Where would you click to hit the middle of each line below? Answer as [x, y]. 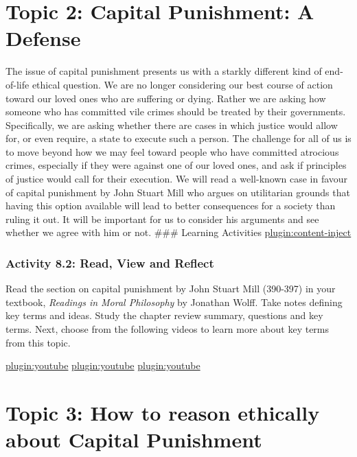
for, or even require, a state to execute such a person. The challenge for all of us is [178, 138]
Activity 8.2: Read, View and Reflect [110, 262]
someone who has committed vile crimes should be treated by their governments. [176, 112]
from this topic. [38, 342]
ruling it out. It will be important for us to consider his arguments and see [162, 219]
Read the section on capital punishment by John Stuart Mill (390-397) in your [171, 289]
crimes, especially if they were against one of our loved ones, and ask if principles [176, 165]
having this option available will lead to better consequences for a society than [171, 206]
